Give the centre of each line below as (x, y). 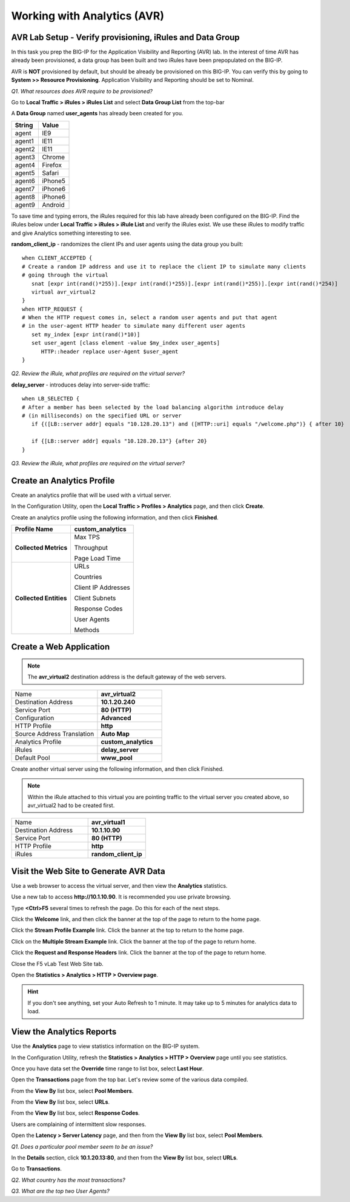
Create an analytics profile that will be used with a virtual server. (91, 495)
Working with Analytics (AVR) (88, 16)
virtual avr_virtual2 (63, 292)
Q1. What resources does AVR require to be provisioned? (82, 91)
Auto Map (115, 734)
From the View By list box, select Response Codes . (76, 1113)
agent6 (25, 181)
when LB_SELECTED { (51, 399)
